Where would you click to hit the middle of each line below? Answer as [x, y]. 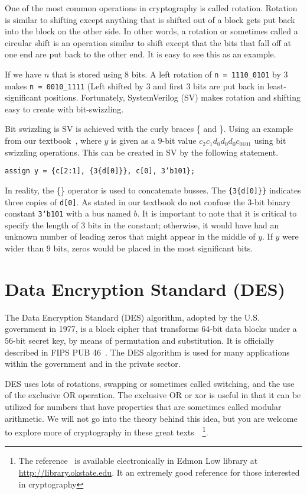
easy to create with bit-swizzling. [64, 109]
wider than [25, 248]
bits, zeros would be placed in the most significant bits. [153, 248]
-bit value [179, 141]
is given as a [133, 141]
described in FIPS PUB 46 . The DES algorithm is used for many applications [147, 352]
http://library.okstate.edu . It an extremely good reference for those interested [159, 472]
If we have [23, 74]
